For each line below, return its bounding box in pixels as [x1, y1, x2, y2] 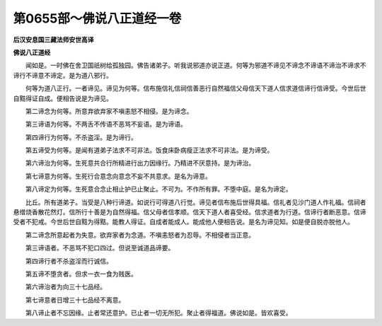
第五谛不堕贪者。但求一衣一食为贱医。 [25, 269, 137, 278]
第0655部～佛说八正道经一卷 [13, 11, 182, 26]
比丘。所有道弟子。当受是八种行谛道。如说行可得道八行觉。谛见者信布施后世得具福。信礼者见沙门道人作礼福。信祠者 [25, 198, 366, 206]
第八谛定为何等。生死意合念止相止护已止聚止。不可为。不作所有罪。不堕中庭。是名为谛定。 [25, 185, 292, 194]
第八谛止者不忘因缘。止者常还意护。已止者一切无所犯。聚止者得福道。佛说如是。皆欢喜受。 [25, 308, 292, 318]
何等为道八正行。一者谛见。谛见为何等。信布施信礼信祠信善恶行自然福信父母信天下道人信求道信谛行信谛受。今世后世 [25, 84, 366, 93]
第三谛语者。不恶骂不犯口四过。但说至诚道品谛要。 [25, 244, 175, 252]
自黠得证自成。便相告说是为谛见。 [13, 94, 112, 103]
